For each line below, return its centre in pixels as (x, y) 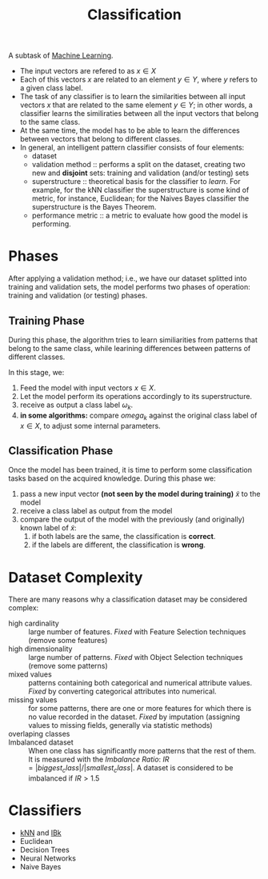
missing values (33, 700)
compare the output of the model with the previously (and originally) (132, 519)
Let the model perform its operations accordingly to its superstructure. (136, 396)
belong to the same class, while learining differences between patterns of (130, 348)
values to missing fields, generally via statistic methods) (121, 725)
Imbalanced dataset (41, 742)
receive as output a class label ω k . (76, 406)
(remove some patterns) (68, 666)
